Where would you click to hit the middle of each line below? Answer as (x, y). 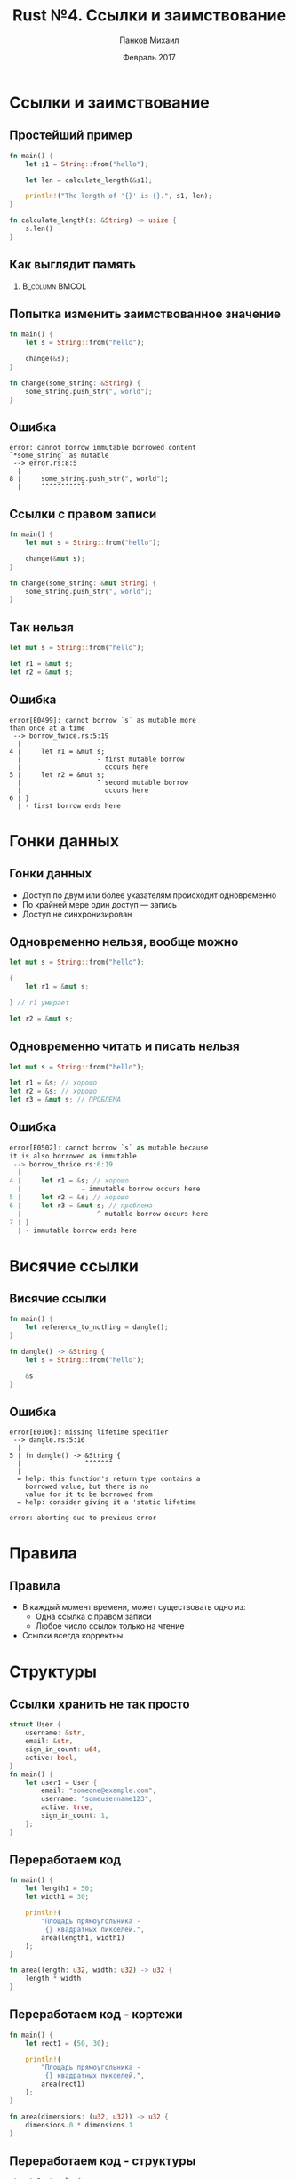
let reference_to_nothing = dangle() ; (97, 1327)
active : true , (67, 1807)
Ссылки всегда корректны (72, 1636)
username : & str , (56, 1733)
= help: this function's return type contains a (109, 1479)
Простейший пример (71, 136)
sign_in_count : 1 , (75, 1815)
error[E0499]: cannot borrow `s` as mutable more (103, 720)
